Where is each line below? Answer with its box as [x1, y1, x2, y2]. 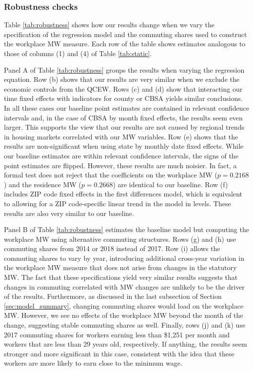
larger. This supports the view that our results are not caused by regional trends [4, 122, 245, 132]
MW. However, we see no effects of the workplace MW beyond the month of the [4, 310, 243, 320]
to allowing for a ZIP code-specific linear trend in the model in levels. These [4, 198, 231, 208]
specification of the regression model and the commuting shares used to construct [4, 29, 247, 39]
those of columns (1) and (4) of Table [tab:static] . [4, 48, 152, 58]
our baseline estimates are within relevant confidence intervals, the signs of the [4, 150, 238, 160]
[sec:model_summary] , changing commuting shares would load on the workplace [4, 300, 244, 311]
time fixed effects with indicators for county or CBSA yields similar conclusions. [4, 93, 243, 103]
